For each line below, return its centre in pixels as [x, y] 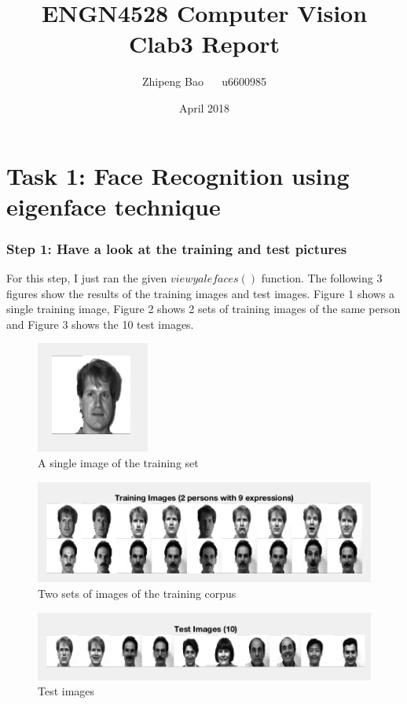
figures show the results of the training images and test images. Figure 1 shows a [201, 293]
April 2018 [204, 107]
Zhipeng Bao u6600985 [204, 81]
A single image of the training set [118, 463]
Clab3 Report [204, 44]
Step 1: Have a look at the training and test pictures [177, 248]
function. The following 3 [322, 278]
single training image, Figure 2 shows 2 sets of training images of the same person [203, 309]
